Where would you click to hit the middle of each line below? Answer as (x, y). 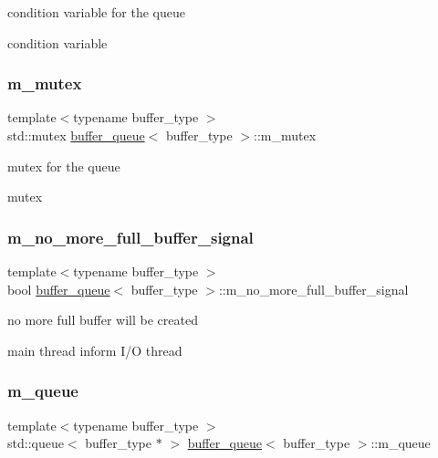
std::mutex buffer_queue (76, 135)
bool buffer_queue (59, 289)
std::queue (36, 443)
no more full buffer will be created (103, 320)
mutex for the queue (64, 166)
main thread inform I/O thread (95, 350)
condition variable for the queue (96, 12)
